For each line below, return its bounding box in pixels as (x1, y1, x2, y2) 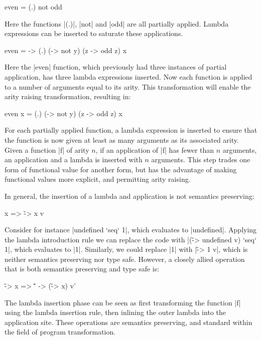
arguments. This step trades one (151, 154, 250, 165)
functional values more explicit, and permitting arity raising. (5, 174, 191, 184)
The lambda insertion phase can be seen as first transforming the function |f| (5, 297, 241, 307)
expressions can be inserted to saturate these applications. (5, 28, 183, 39)
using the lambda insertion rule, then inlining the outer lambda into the (5, 307, 226, 317)
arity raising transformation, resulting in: (5, 91, 131, 102)
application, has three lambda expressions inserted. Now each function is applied (5, 71, 252, 82)
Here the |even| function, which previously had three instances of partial (5, 62, 227, 72)
